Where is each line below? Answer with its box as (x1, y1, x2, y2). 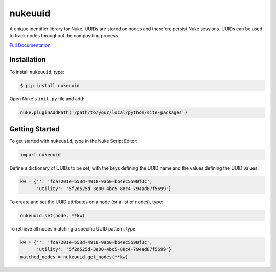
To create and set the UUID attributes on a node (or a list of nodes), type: (9, 199, 164, 205)
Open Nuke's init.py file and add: (9, 96, 85, 102)
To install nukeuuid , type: (9, 69, 65, 75)
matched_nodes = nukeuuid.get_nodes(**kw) (20, 254, 128, 260)
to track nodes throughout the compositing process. (9, 32, 120, 38)
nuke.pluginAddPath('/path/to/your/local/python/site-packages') (20, 110, 188, 115)
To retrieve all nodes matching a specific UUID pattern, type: (9, 225, 137, 232)
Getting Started (9, 124, 60, 133)
